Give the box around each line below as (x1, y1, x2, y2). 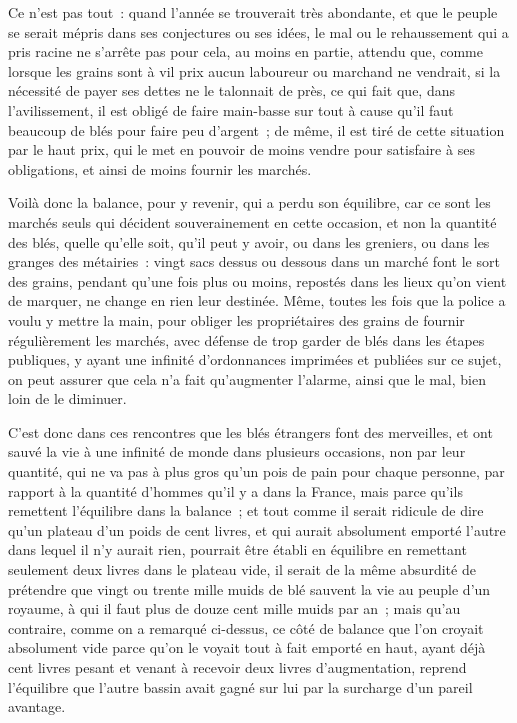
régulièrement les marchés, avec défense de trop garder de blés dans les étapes (8, 329, 485, 350)
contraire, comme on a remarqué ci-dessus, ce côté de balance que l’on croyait (8, 617, 484, 638)
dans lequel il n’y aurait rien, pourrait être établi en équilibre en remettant (8, 539, 467, 560)
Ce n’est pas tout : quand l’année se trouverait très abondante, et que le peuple (8, 2, 498, 22)
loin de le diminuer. (8, 388, 127, 409)
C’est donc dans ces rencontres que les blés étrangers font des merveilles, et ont (8, 421, 493, 442)
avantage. (8, 696, 66, 717)
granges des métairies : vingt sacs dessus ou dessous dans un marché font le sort (8, 251, 500, 272)
